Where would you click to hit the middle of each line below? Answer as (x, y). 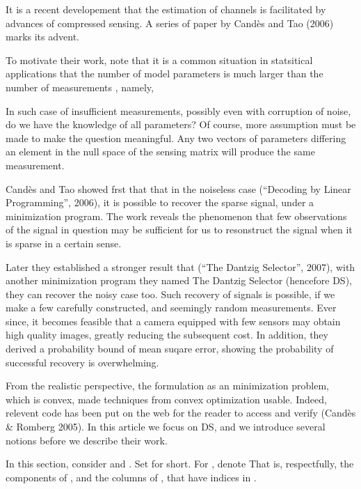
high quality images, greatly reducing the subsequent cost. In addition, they (167, 335)
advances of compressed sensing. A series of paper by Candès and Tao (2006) (170, 23)
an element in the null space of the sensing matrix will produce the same (160, 152)
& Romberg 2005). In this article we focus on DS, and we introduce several (166, 427)
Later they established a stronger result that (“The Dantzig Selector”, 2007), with (180, 266)
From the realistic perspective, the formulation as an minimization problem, (167, 386)
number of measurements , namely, (80, 87)
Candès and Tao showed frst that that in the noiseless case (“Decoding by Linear (178, 188)
